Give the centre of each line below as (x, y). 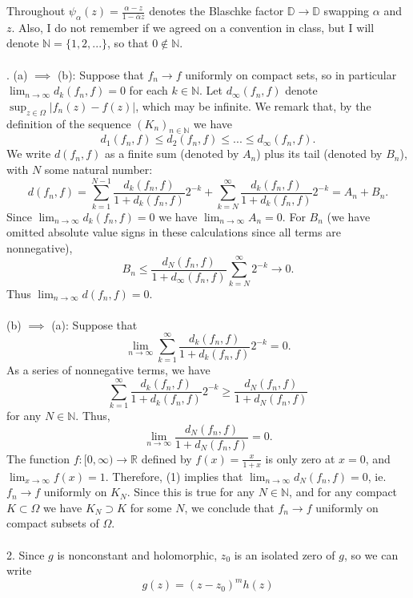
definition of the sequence (69, 123)
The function (38, 458)
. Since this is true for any (190, 492)
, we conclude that (229, 507)
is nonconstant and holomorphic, (137, 554)
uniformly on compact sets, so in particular (291, 74)
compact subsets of (53, 523)
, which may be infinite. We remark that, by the (253, 105)
